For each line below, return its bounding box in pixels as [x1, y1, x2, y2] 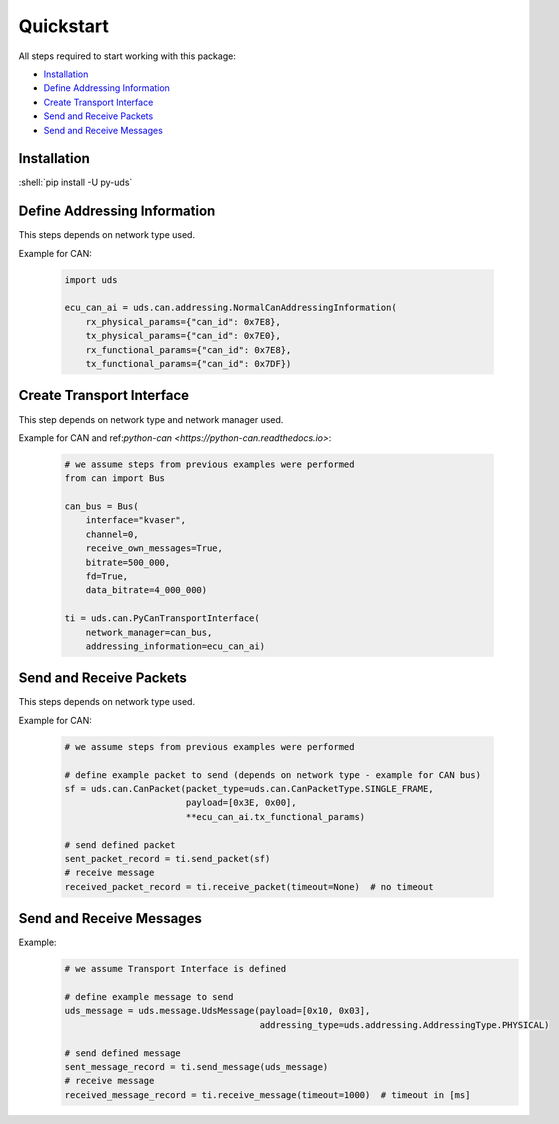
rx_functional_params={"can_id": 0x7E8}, [85, 344, 292, 355]
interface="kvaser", [85, 515, 187, 526]
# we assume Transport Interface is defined [64, 963, 287, 975]
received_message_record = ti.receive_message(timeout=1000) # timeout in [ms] [64, 1089, 471, 1100]
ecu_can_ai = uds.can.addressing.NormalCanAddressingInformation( [64, 302, 397, 314]
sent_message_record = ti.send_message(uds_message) [64, 1061, 329, 1072]
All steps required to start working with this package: [18, 50, 237, 62]
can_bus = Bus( [64, 501, 139, 512]
